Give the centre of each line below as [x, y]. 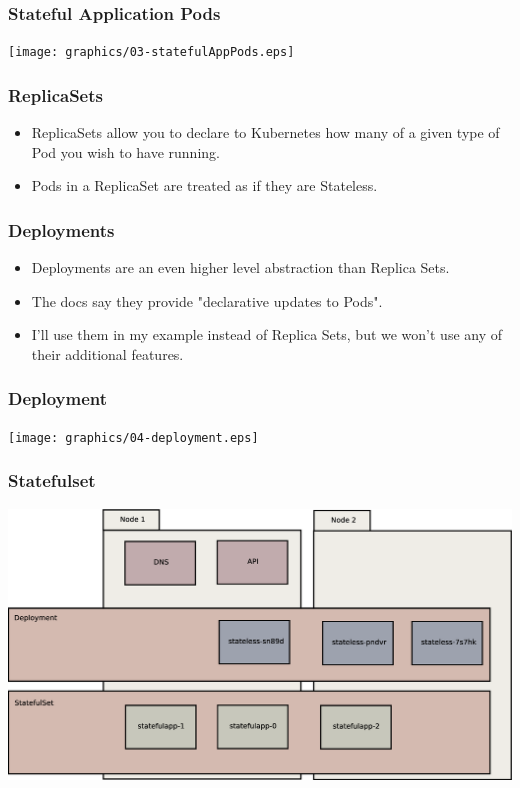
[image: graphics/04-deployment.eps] [133, 437]
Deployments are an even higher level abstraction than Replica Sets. [240, 267]
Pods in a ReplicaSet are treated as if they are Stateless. [204, 185]
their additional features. [107, 353]
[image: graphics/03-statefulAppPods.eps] [151, 52]
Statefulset [52, 480]
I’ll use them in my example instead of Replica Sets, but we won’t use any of [267, 334]
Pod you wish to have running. [125, 151]
